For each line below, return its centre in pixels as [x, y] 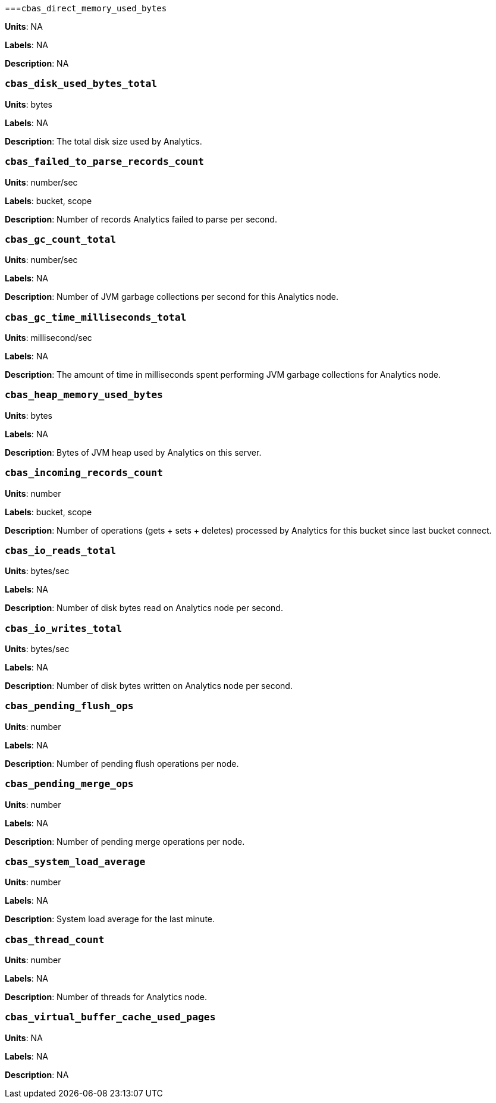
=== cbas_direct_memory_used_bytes [86, 8]
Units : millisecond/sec [48, 338]
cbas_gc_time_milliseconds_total [96, 317]
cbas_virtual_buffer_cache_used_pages [110, 1017]
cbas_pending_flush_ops [69, 706]
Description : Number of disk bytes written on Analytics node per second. [149, 686]
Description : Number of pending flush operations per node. [122, 763]
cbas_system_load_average [75, 861]
